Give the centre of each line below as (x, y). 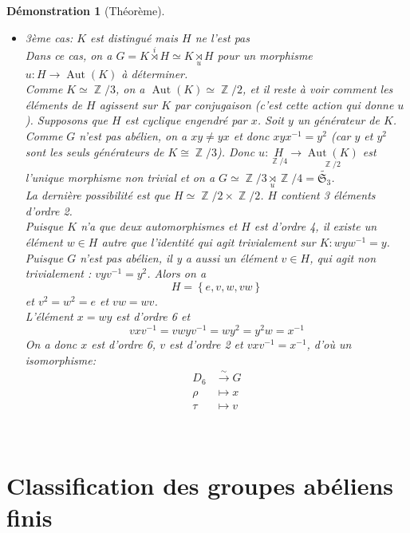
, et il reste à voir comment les (318, 89)
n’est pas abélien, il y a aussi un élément (179, 257)
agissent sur (128, 104)
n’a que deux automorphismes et (159, 226)
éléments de (54, 104)
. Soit (270, 120)
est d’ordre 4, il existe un (315, 226)
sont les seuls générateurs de (95, 151)
